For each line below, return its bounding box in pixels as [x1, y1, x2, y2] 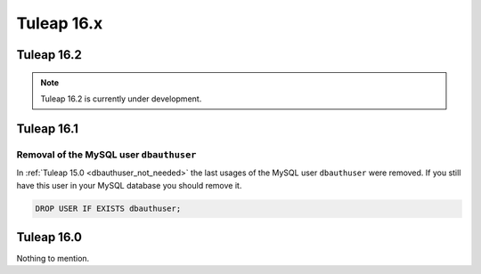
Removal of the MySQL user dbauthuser [16, 148, 197, 160]
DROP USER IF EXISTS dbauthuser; [35, 204, 182, 214]
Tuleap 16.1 [16, 121, 79, 136]
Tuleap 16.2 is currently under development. [40, 93, 202, 104]
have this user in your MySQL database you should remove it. [16, 180, 242, 190]
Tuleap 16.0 [16, 230, 82, 245]
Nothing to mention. [16, 253, 90, 263]
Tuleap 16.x [16, 13, 103, 33]
